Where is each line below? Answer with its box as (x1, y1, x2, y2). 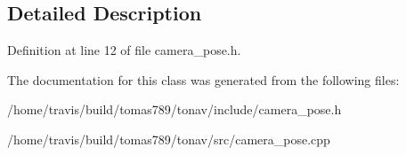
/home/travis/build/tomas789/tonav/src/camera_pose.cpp (7, 129, 330, 148)
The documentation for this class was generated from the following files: (7, 70, 400, 89)
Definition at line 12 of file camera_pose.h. (7, 41, 241, 59)
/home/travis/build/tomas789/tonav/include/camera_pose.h (7, 100, 342, 119)
